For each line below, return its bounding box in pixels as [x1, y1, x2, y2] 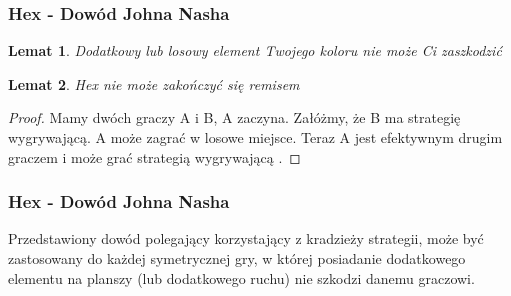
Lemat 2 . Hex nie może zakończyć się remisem [8, 73, 300, 94]
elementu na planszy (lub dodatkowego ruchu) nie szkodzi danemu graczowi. [8, 267, 475, 288]
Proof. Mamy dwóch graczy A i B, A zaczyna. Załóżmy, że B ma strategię [8, 107, 461, 128]
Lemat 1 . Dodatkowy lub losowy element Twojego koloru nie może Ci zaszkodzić [8, 40, 502, 61]
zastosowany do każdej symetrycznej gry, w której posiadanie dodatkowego [8, 248, 466, 268]
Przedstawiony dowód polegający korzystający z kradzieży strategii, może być [8, 228, 484, 249]
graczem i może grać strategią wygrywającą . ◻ [8, 146, 301, 167]
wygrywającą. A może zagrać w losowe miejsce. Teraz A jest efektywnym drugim [8, 127, 503, 147]
